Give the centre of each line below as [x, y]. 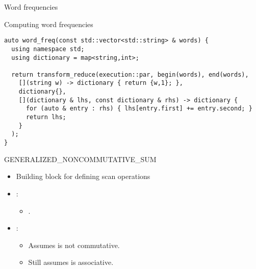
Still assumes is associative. [71, 262]
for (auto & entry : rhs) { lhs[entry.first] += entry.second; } [139, 109]
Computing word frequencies [49, 24]
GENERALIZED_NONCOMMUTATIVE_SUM [80, 159]
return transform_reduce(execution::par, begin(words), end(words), [130, 74]
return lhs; [46, 117]
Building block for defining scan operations [83, 176]
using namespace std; [48, 49]
